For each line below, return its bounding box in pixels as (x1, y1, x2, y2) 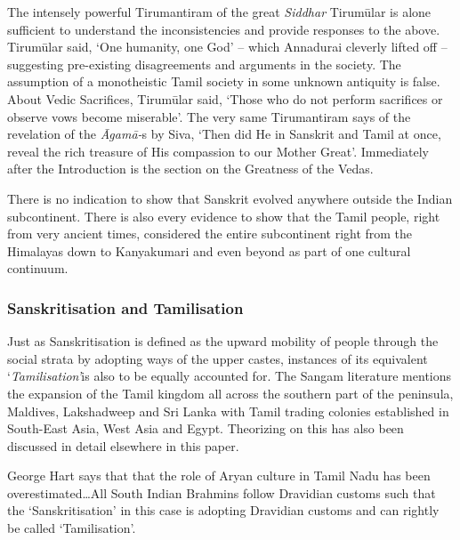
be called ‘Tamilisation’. (7, 519, 136, 537)
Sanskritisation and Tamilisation (7, 296, 244, 318)
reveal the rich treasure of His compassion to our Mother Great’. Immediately (7, 141, 429, 160)
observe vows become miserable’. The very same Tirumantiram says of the (7, 107, 411, 125)
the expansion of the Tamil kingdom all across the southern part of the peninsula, (7, 383, 454, 402)
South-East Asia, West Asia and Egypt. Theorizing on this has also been (7, 419, 404, 438)
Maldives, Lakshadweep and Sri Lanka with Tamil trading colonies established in (7, 401, 449, 420)
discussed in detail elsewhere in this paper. (7, 436, 239, 455)
